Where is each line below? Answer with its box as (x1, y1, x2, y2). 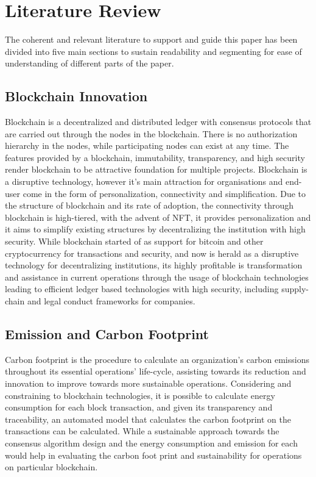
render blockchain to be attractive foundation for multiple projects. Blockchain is (5, 163, 307, 176)
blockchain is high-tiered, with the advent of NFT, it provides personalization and (5, 210, 311, 223)
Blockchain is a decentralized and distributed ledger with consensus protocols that (5, 115, 312, 128)
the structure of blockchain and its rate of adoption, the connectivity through (5, 199, 294, 212)
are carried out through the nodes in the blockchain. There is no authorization (5, 127, 298, 140)
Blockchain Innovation (5, 87, 148, 106)
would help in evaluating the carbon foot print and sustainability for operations (5, 448, 302, 461)
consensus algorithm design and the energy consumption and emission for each (5, 436, 298, 449)
